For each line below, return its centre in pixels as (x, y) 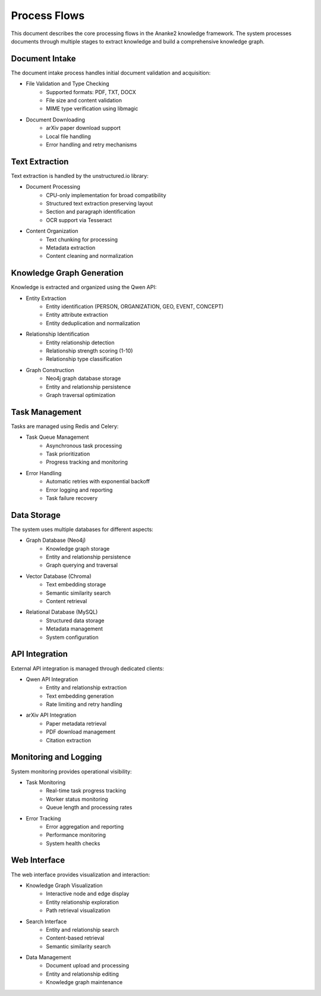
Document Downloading (56, 120)
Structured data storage (75, 620)
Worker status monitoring (77, 799)
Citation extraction (69, 740)
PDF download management (81, 732)
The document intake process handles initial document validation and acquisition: (111, 73)
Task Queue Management (57, 437)
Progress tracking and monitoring (87, 462)
